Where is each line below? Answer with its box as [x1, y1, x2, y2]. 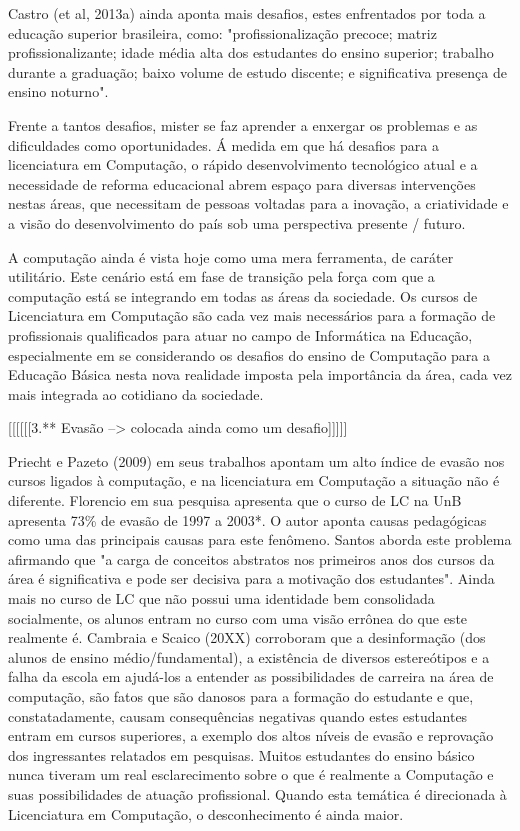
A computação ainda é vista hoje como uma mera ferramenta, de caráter [8, 246, 454, 267]
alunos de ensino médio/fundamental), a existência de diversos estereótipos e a [8, 646, 490, 667]
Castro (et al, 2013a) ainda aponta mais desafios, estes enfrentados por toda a [8, 3, 486, 23]
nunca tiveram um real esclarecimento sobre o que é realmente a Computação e [8, 764, 494, 785]
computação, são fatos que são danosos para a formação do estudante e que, [8, 686, 474, 706]
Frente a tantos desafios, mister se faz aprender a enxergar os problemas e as [8, 114, 478, 135]
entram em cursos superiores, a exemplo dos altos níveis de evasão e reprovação [8, 725, 494, 746]
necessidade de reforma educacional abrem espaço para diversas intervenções [8, 173, 476, 194]
